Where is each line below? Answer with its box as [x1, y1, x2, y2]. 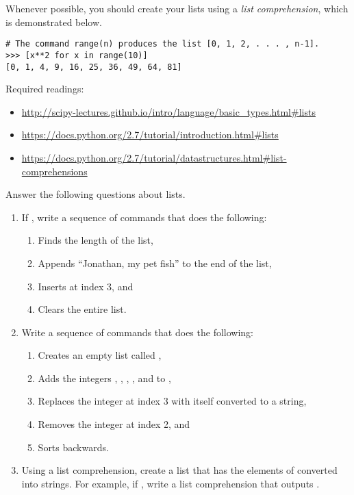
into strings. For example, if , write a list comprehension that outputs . [21, 476, 320, 490]
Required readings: [5, 81, 84, 96]
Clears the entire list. [38, 302, 127, 316]
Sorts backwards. [38, 440, 109, 454]
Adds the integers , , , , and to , [38, 370, 171, 385]
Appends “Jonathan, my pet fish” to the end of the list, [38, 255, 272, 270]
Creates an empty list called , [38, 348, 162, 362]
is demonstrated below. [5, 14, 102, 29]
